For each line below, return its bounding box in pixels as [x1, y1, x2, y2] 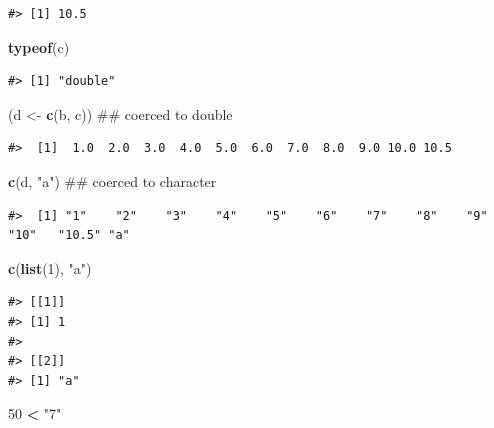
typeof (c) [8, 36, 70, 57]
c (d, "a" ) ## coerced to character [8, 170, 217, 191]
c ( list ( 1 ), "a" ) [8, 257, 92, 278]
